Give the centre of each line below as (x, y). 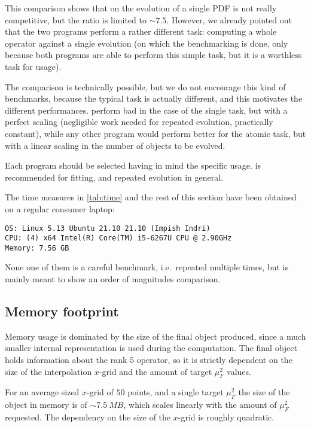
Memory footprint (62, 311)
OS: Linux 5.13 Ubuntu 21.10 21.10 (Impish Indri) (108, 228)
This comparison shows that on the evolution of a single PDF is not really (141, 8)
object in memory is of (46, 405)
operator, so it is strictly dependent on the (214, 360)
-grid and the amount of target (155, 371)
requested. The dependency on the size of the (88, 417)
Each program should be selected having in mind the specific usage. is (133, 165)
